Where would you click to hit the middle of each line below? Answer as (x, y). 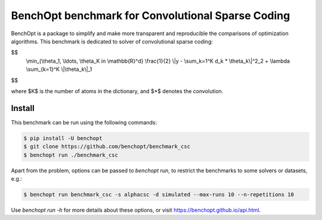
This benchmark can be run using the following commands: (84, 122)
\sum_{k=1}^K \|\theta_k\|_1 (59, 69)
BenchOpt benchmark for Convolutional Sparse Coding (151, 16)
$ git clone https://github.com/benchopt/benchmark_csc (107, 147)
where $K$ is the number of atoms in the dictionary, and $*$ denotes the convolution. (117, 91)
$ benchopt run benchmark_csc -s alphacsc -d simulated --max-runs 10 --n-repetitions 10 (159, 194)
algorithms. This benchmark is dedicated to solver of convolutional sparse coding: (112, 41)
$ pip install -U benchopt (63, 138)
